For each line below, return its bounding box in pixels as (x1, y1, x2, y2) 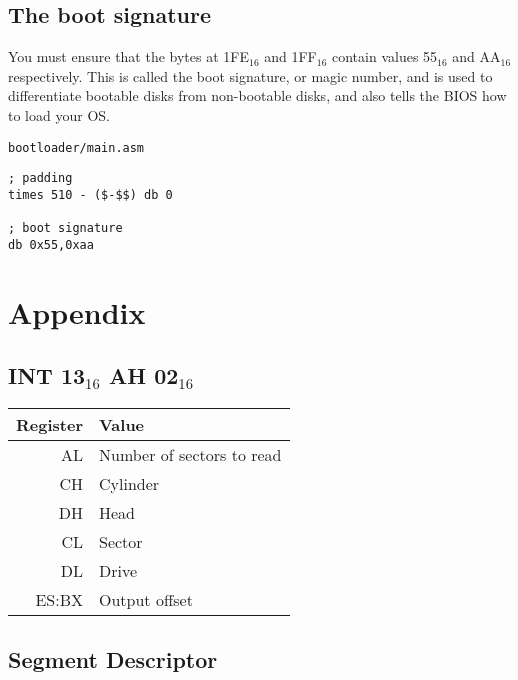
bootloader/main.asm (8, 140, 145, 155)
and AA (452, 46, 501, 67)
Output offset (98, 588, 193, 612)
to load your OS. (8, 104, 110, 125)
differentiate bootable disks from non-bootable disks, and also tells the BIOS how (8, 85, 507, 106)
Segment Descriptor (8, 644, 218, 675)
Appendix (8, 291, 146, 332)
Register (16, 413, 83, 437)
